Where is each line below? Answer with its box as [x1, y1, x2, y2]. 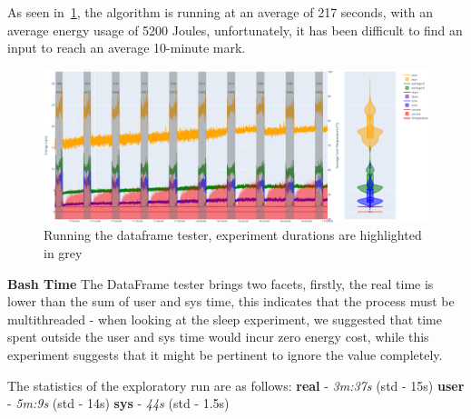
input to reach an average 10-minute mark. [7, 38, 246, 57]
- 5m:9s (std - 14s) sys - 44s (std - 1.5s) [7, 394, 230, 413]
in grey [44, 244, 83, 263]
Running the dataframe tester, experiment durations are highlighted [44, 225, 422, 244]
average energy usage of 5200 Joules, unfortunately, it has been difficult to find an [7, 20, 463, 39]
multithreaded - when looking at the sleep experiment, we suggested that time [7, 309, 442, 328]
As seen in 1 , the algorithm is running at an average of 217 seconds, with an [7, 3, 434, 21]
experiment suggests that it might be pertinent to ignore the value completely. [7, 345, 443, 364]
